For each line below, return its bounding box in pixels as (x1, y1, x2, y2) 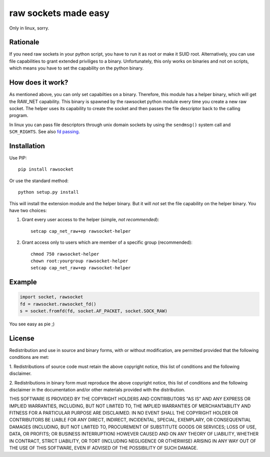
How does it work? (9, 78, 68, 87)
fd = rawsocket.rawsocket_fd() (19, 301, 97, 307)
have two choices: (9, 207, 47, 213)
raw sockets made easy (9, 8, 110, 19)
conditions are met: (9, 354, 49, 360)
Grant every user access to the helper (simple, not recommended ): (21, 217, 159, 223)
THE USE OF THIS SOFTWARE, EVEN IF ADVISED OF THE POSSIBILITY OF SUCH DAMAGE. (9, 445, 198, 451)
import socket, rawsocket (19, 294, 83, 300)
